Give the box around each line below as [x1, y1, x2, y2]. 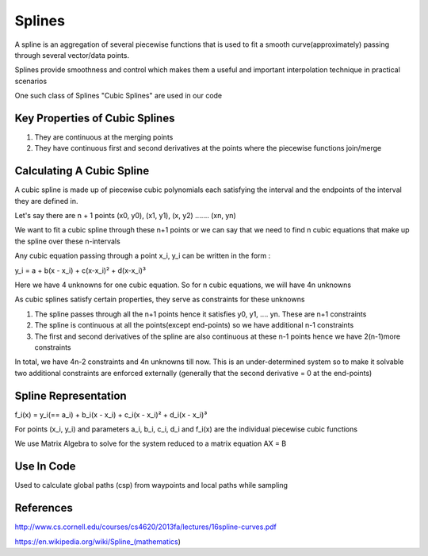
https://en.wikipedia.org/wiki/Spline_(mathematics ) [14, 536, 182, 546]
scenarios [14, 76, 48, 86]
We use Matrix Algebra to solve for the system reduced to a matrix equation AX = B [14, 439, 287, 448]
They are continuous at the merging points [34, 132, 174, 142]
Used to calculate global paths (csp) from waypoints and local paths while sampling [14, 481, 289, 490]
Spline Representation [14, 389, 127, 402]
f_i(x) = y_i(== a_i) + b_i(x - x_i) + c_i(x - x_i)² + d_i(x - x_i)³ [14, 409, 208, 420]
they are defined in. [14, 196, 78, 205]
